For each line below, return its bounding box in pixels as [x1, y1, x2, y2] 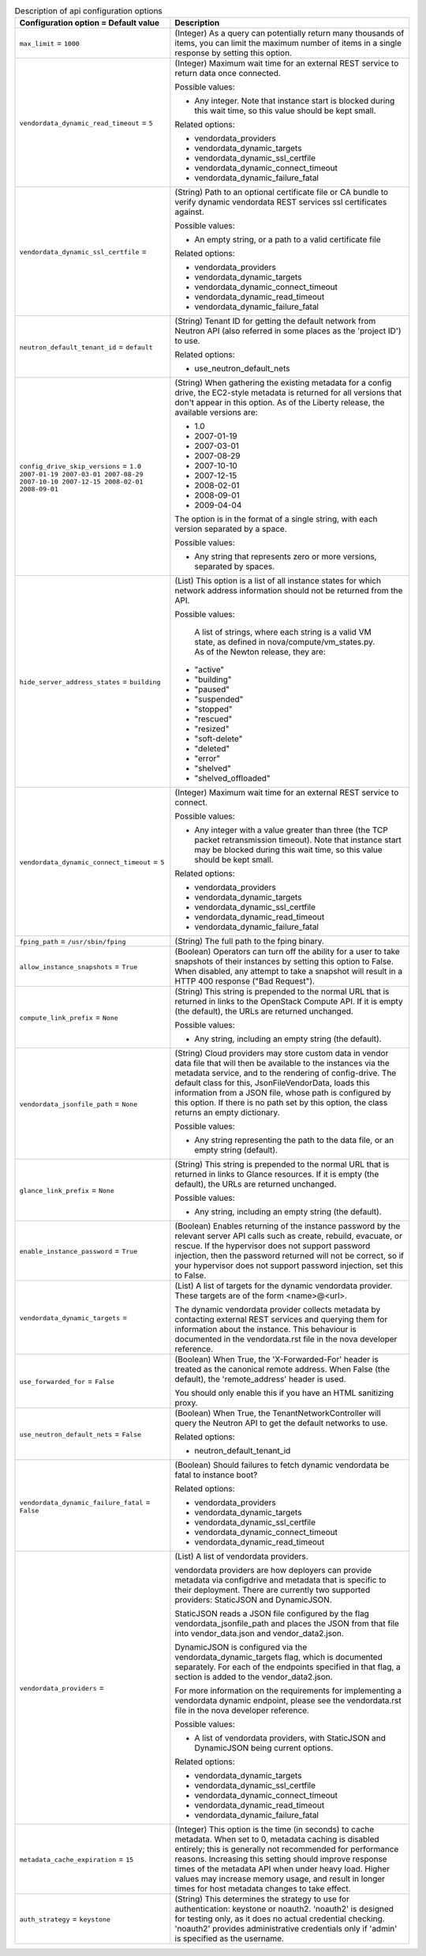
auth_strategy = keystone [19, 1913, 110, 1924]
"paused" [194, 684, 230, 695]
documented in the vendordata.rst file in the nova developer [174, 1333, 398, 1345]
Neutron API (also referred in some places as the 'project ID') [174, 325, 402, 337]
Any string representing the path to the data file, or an [194, 1134, 394, 1145]
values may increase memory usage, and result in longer [174, 1873, 386, 1884]
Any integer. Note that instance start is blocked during [194, 96, 395, 107]
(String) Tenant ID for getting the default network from [174, 316, 376, 327]
